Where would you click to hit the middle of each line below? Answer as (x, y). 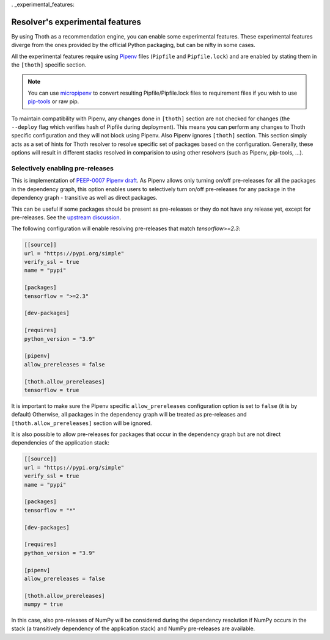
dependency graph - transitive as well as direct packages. (85, 198)
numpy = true (44, 604)
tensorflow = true (52, 390)
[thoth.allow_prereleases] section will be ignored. (82, 423)
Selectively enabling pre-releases (63, 168)
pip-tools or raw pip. (53, 101)
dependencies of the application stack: (61, 443)
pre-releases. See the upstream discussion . (66, 217)
